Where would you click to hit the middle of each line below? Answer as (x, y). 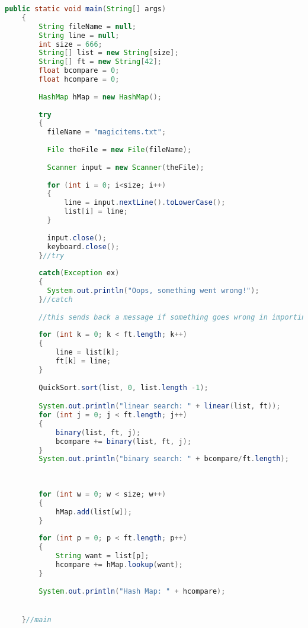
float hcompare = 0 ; (79, 79)
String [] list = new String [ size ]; (109, 53)
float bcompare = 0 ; (79, 71)
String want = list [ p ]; (102, 556)
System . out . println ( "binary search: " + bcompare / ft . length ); (164, 459)
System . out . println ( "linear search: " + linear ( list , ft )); (160, 406)
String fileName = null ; (87, 26)
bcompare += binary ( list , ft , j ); (123, 441)
